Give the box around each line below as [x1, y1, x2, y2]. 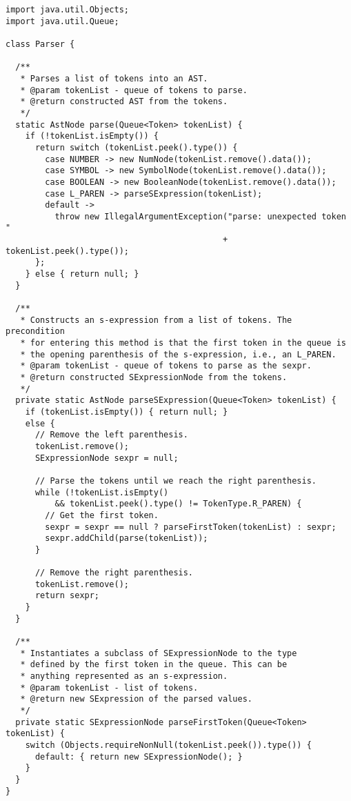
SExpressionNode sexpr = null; [34, 453, 179, 463]
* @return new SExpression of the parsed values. [20, 694, 252, 704]
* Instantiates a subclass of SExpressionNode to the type [20, 648, 297, 658]
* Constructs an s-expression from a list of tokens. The [20, 315, 292, 325]
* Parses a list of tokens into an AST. [20, 73, 208, 83]
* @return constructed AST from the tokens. [20, 97, 228, 107]
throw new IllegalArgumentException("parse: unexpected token [54, 211, 346, 221]
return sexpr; [34, 591, 100, 601]
